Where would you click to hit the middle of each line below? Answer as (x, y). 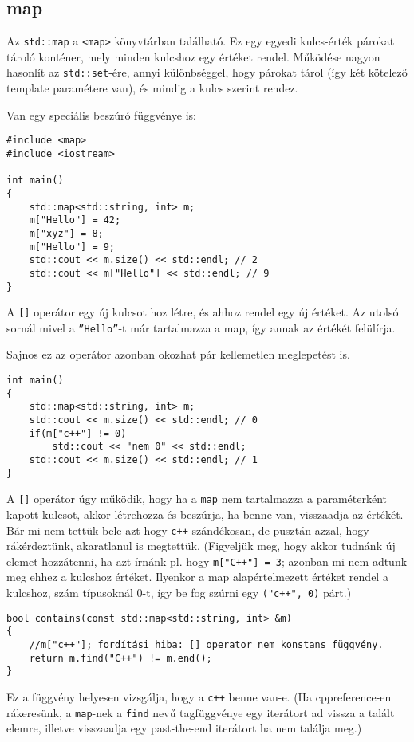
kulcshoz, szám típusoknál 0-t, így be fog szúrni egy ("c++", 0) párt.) (179, 593)
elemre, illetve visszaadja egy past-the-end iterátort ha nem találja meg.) (184, 728)
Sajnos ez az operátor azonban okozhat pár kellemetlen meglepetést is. (178, 354)
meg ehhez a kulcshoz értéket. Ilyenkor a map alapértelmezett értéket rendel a (197, 577)
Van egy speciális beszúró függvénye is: (101, 114)
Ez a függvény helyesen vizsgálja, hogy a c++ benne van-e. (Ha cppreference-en (199, 697)
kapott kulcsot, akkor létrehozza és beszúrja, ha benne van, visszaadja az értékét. (205, 514)
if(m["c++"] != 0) (78, 433)
